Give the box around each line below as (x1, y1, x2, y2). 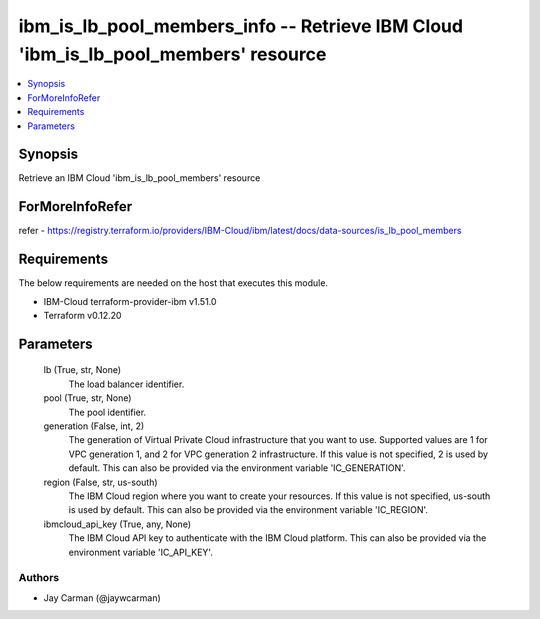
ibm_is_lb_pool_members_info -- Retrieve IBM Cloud (18, 15, 464, 37)
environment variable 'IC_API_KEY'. (68, 546, 214, 558)
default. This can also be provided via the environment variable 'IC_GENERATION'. (68, 462, 406, 474)
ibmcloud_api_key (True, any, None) (43, 518, 192, 530)
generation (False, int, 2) (43, 420, 145, 432)
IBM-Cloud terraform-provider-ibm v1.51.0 (43, 295, 217, 307)
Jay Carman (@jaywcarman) (43, 591, 162, 604)
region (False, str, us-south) (43, 476, 159, 488)
